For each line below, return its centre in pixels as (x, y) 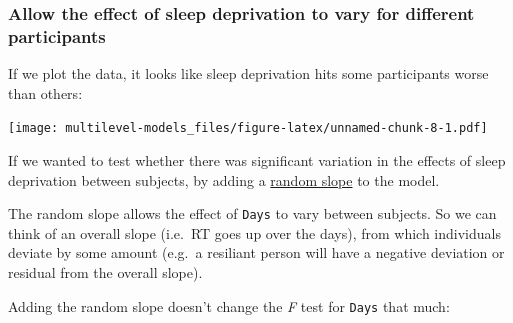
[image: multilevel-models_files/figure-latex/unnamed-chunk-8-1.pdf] (248, 128)
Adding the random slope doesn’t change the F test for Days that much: (229, 305)
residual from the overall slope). (105, 272)
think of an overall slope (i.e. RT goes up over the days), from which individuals (254, 232)
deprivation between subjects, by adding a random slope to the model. (224, 179)
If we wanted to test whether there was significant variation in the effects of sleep (257, 159)
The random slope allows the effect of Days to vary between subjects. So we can (252, 213)
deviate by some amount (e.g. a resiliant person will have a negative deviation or (256, 252)
